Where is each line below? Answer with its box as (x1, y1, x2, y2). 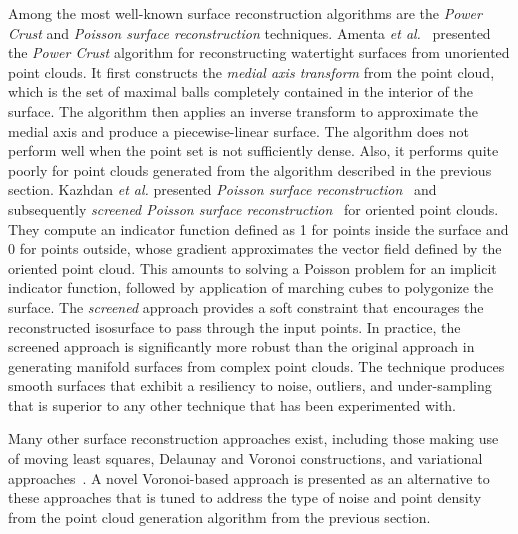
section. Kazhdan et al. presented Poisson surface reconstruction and (8, 179, 437, 200)
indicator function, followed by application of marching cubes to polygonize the (8, 277, 494, 298)
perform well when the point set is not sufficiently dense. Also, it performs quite (8, 140, 499, 161)
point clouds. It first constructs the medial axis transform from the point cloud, (8, 61, 495, 82)
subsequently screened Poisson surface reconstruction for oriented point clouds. (8, 198, 499, 219)
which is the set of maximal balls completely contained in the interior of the (8, 81, 474, 102)
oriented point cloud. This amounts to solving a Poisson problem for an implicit (8, 257, 497, 278)
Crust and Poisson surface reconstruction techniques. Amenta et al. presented (8, 22, 491, 43)
